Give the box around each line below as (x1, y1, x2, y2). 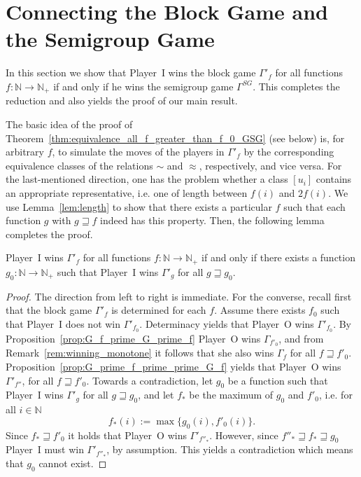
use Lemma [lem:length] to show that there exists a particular (6, 199, 272, 214)
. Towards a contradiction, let (86, 373, 213, 387)
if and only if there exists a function (201, 250, 355, 265)
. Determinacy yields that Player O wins (139, 316, 314, 331)
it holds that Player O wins (68, 427, 187, 442)
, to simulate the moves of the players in (52, 144, 225, 159)
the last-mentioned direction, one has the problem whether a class (6, 172, 288, 186)
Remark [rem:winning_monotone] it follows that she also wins (6, 345, 274, 360)
